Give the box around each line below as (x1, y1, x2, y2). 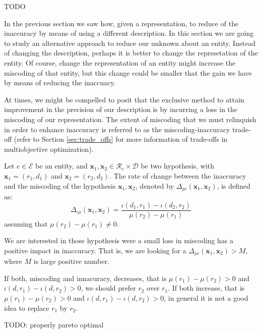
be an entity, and (35, 160, 88, 171)
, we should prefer (81, 283, 136, 293)
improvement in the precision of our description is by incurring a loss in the (4, 104, 238, 115)
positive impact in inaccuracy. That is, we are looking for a (4, 245, 186, 255)
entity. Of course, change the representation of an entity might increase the (4, 57, 236, 68)
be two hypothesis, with (141, 160, 215, 171)
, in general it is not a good (164, 293, 248, 303)
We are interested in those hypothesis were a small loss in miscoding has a (4, 235, 233, 246)
